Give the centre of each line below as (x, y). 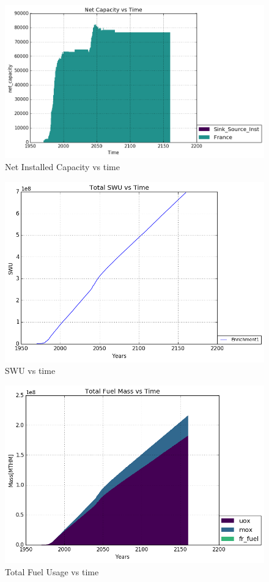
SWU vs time (30, 371)
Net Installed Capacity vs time (62, 167)
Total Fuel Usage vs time (52, 571)
